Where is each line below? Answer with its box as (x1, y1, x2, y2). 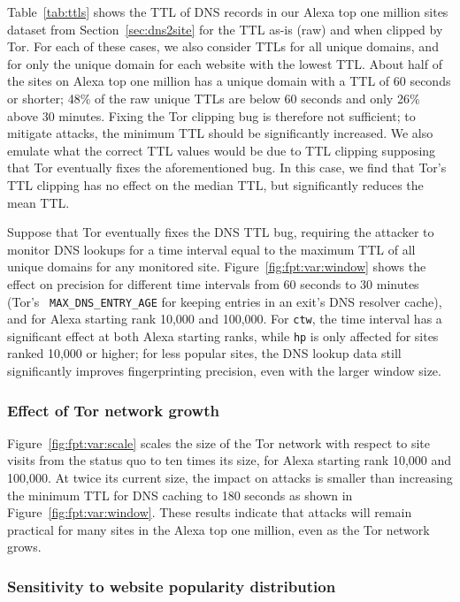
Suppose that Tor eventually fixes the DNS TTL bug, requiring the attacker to (7, 223, 434, 241)
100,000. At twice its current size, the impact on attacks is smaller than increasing (7, 469, 453, 487)
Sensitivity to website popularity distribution (7, 575, 336, 597)
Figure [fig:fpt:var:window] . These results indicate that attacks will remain (7, 503, 412, 522)
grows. (7, 537, 42, 556)
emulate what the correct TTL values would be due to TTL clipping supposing (7, 141, 436, 159)
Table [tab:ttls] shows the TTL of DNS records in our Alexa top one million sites (7, 3, 448, 20)
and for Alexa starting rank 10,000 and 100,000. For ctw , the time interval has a (7, 309, 442, 328)
